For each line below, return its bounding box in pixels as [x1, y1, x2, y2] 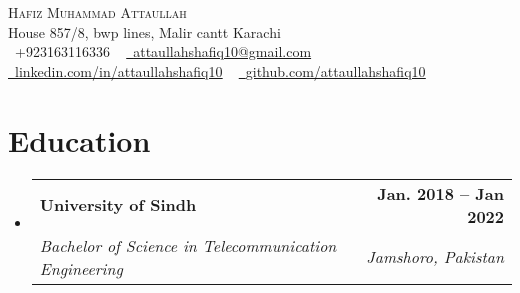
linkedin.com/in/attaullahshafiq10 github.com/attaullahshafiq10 [15, 60, 426, 81]
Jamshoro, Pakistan [366, 245, 504, 268]
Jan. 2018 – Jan [377, 181, 504, 205]
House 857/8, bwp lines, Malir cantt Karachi [8, 21, 281, 42]
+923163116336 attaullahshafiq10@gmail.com [14, 41, 312, 62]
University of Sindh [39, 193, 197, 216]
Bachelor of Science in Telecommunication [39, 233, 337, 257]
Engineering [39, 256, 123, 280]
